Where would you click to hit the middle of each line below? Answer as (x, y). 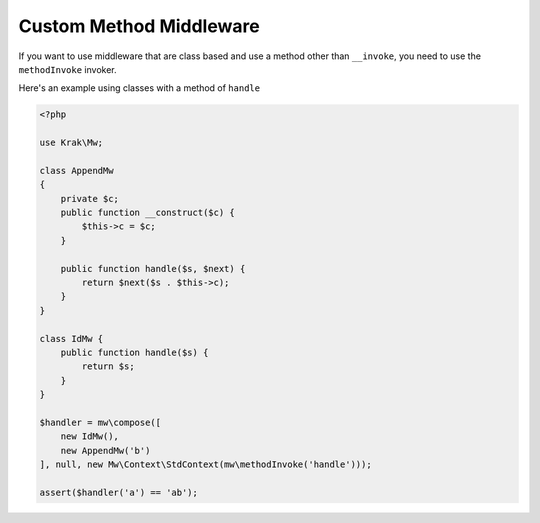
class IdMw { (71, 338)
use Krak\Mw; (71, 143)
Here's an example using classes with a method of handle (139, 88)
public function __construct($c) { (147, 213)
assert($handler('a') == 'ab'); (119, 492)
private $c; (90, 198)
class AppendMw (76, 170)
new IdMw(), (90, 436)
